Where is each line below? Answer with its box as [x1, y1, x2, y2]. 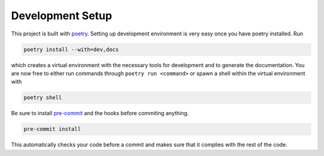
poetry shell [23, 94, 62, 101]
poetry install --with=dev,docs [23, 46, 119, 53]
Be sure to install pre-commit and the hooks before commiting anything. [11, 110, 189, 117]
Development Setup [11, 9, 112, 22]
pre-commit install [23, 126, 81, 133]
